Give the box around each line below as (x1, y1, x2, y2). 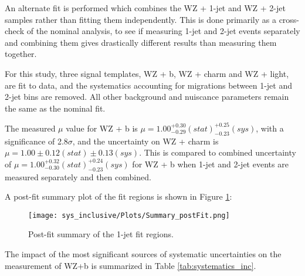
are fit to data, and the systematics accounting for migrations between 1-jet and (5, 79, 293, 91)
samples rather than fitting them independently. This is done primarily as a (5, 13, 276, 25)
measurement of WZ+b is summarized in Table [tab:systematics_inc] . (5, 259, 256, 271)
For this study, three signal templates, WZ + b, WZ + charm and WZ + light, (5, 67, 289, 79)
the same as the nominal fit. (5, 102, 106, 114)
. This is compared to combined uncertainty (139, 146, 296, 159)
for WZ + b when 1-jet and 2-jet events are (132, 157, 289, 170)
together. (5, 48, 37, 60)
